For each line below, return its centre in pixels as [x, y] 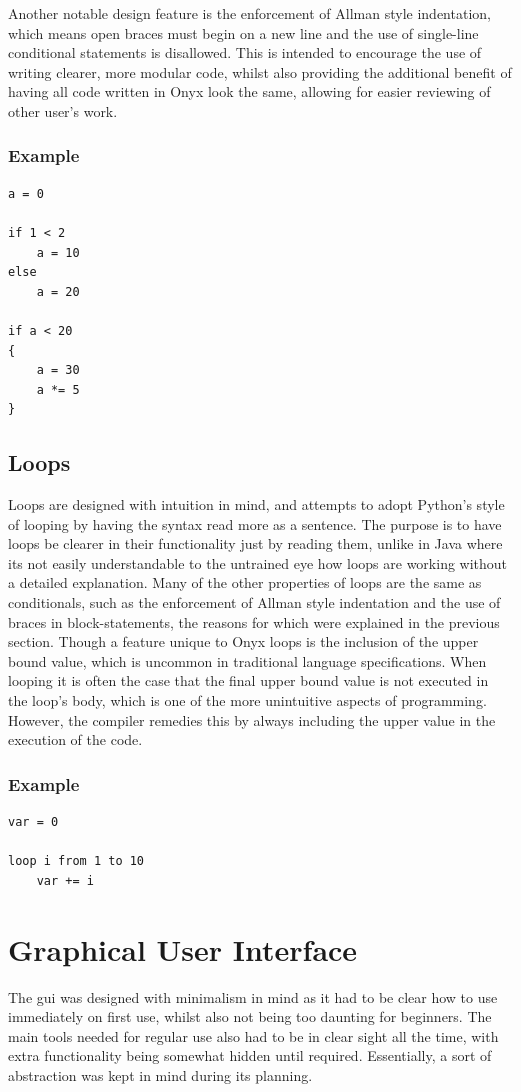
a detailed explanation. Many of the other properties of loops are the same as [245, 582]
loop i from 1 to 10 [76, 861]
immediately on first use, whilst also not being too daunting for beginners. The [250, 1016]
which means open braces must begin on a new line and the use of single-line [243, 32]
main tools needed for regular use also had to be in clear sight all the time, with [253, 1035]
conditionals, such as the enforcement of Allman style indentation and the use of [254, 602]
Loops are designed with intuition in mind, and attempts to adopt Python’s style [256, 504]
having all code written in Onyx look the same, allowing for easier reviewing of [249, 91]
